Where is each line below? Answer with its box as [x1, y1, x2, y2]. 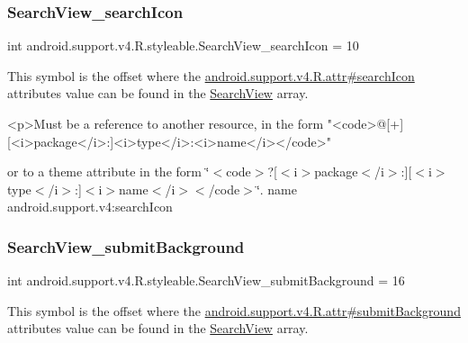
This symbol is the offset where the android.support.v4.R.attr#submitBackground [7, 301, 461, 320]
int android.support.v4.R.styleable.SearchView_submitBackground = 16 [7, 271, 405, 290]
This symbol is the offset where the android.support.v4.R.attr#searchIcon [7, 66, 415, 85]
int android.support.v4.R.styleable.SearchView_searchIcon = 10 [7, 36, 359, 55]
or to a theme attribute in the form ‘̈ [7, 162, 210, 181]
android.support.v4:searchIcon [7, 197, 173, 216]
